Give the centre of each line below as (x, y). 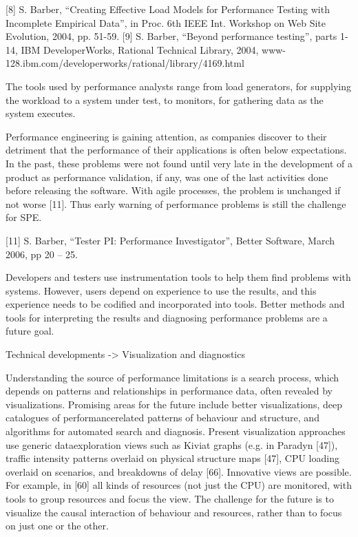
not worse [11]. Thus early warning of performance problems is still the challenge (176, 203)
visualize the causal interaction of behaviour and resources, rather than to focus (174, 512)
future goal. (30, 331)
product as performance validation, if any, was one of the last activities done (167, 177)
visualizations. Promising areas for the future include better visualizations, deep (174, 404)
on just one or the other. (57, 526)
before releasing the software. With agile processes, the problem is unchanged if (173, 190)
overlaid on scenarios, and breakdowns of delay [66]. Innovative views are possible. (179, 471)
